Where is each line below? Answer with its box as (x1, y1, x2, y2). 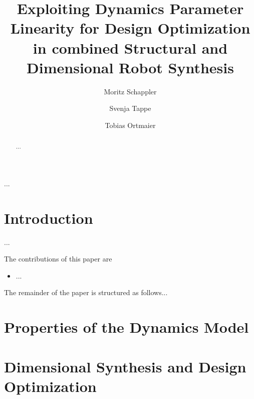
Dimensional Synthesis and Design (4, 356, 246, 376)
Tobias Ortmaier (105, 119, 156, 130)
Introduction (4, 207, 93, 228)
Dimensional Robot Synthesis (27, 57, 234, 77)
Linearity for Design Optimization (10, 18, 250, 38)
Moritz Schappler (104, 86, 157, 96)
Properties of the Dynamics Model (4, 317, 249, 337)
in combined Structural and (33, 37, 228, 58)
